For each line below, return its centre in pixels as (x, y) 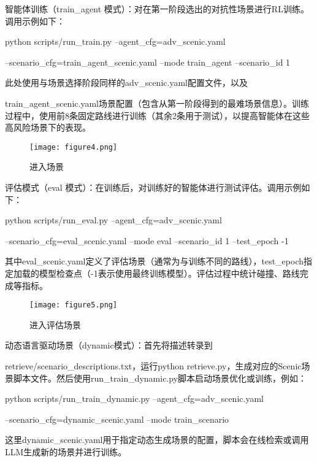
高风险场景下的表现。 (48, 127)
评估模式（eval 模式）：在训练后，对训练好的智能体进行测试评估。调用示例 (153, 187)
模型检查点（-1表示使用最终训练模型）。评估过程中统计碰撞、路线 (169, 273)
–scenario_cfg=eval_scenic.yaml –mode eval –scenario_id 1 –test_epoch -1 (147, 240)
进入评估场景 (55, 324)
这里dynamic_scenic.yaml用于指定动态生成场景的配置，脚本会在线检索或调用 (157, 440)
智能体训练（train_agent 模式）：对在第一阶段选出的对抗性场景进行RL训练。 (157, 9)
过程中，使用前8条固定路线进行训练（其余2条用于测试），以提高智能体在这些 (157, 115)
